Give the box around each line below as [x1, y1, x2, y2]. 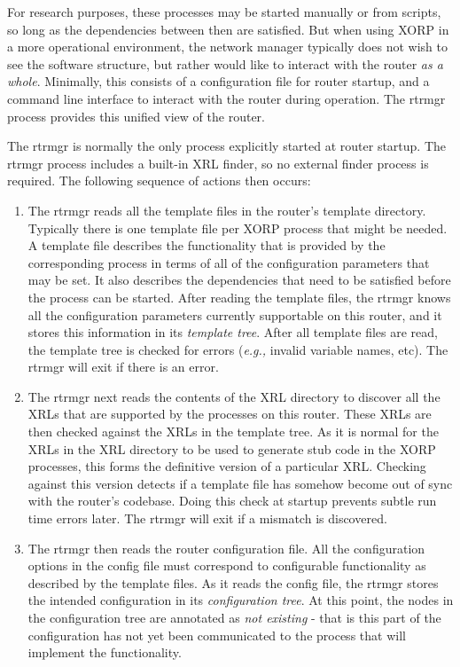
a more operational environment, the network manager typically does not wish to [7, 37, 448, 56]
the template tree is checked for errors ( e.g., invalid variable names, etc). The [27, 340, 448, 358]
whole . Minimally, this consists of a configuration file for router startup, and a [7, 72, 430, 90]
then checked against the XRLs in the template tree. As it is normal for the [27, 422, 439, 441]
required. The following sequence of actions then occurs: [7, 171, 311, 190]
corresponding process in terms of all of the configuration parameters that [27, 253, 430, 271]
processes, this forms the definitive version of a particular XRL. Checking [27, 457, 426, 475]
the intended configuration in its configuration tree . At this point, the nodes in [27, 591, 454, 609]
